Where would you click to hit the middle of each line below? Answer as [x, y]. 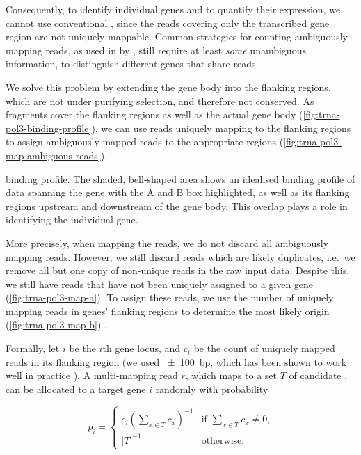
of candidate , [318, 375]
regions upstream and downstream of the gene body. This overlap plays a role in [177, 206]
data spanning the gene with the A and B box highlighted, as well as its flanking [178, 192]
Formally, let [33, 348]
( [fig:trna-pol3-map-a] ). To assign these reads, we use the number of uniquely [170, 297]
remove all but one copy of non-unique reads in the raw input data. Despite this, [178, 270]
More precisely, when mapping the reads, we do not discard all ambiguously [167, 242]
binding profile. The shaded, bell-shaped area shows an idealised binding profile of [180, 178]
